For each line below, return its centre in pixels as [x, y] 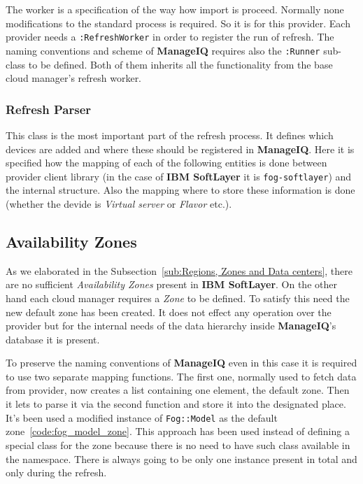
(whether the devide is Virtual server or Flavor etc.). [119, 203]
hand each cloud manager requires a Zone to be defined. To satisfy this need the [178, 298]
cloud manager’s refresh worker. [74, 78]
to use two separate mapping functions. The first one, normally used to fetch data [181, 376]
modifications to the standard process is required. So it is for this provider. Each [178, 23]
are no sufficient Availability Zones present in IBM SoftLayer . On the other [171, 284]
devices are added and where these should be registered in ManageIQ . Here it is [180, 149]
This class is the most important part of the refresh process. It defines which [170, 135]
